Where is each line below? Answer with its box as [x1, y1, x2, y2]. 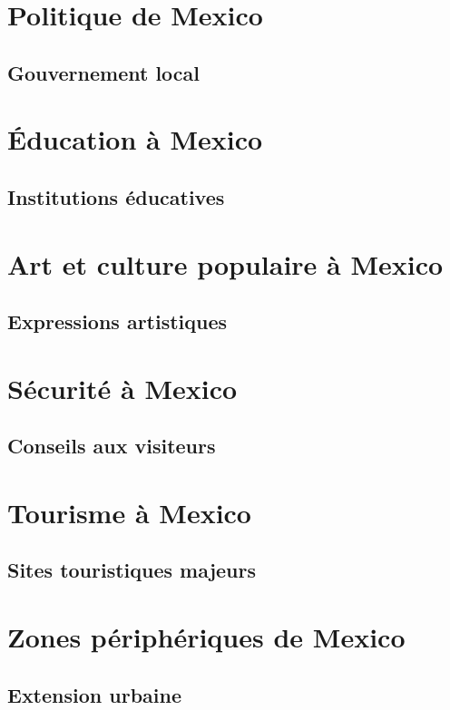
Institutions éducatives [7, 182, 225, 210]
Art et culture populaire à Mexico [7, 245, 444, 282]
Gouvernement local [7, 58, 201, 86]
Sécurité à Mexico [7, 369, 238, 406]
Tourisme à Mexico [7, 493, 251, 530]
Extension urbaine [7, 680, 181, 708]
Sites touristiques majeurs [7, 556, 256, 584]
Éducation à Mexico [7, 121, 263, 158]
